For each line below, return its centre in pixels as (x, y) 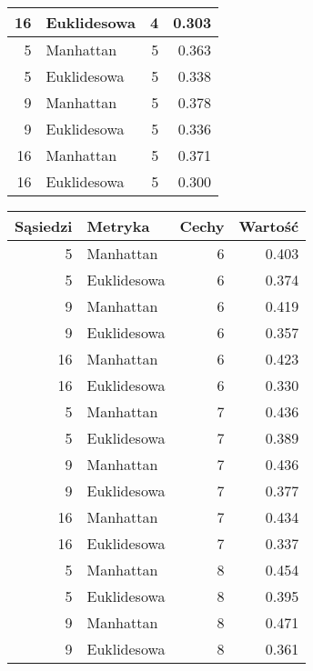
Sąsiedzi (44, 226)
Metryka (118, 226)
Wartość (269, 226)
